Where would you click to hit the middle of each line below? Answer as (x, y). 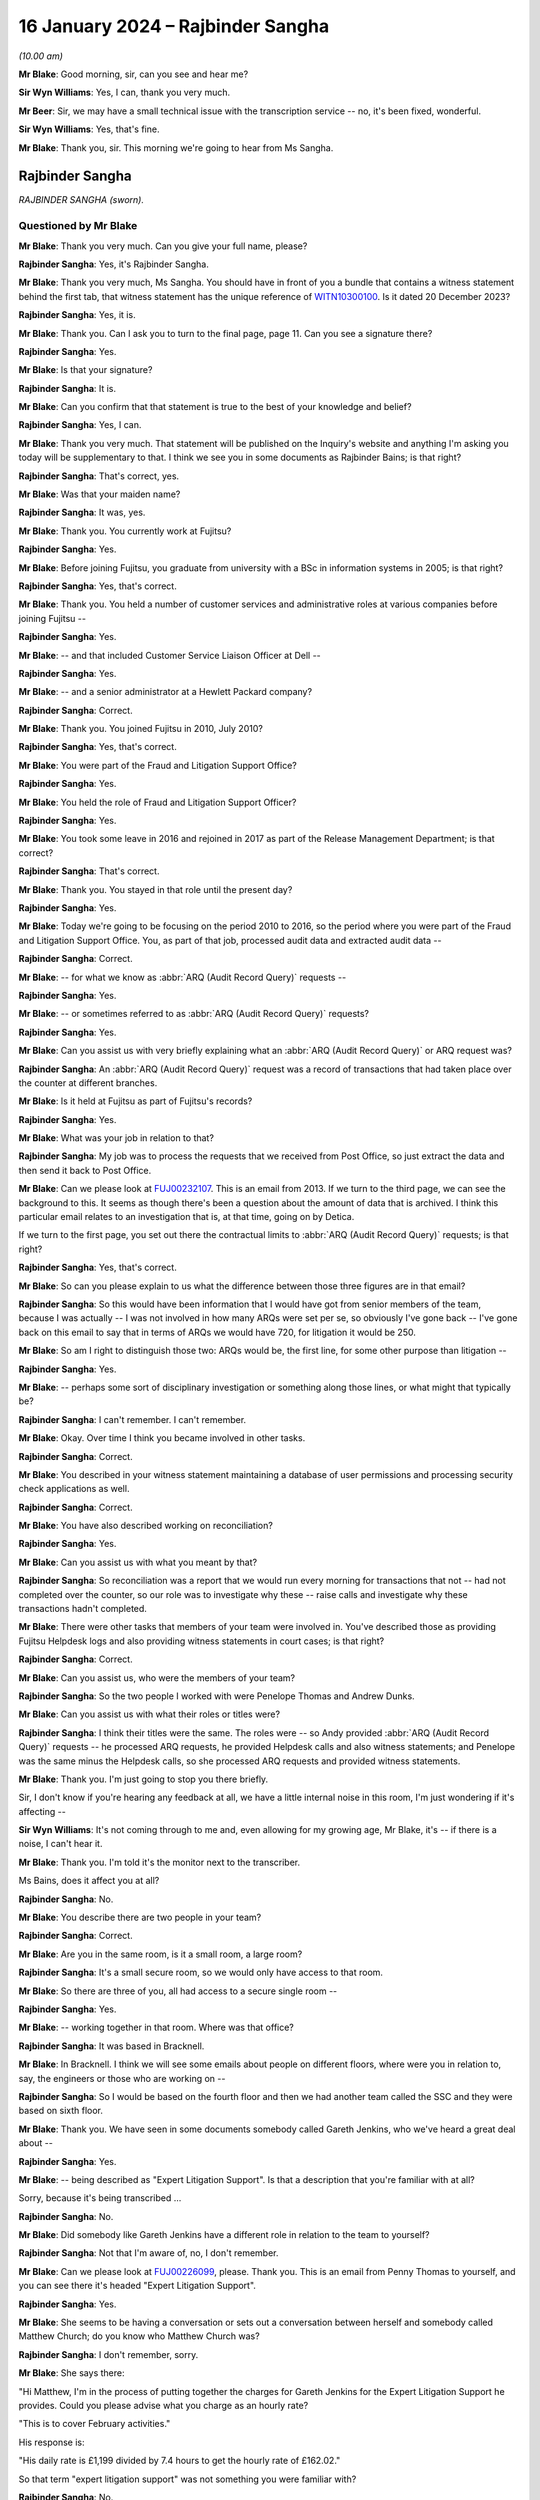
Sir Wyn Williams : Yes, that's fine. (89, 129)
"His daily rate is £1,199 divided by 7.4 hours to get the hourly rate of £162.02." (179, 2461)
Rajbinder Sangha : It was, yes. (82, 512)
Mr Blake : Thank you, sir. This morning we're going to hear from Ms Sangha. (176, 147)
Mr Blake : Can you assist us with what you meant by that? (138, 1562)
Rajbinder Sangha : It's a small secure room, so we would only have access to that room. (201, 1972)
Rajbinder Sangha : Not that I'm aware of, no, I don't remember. (148, 2253)
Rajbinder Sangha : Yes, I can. (80, 425)
